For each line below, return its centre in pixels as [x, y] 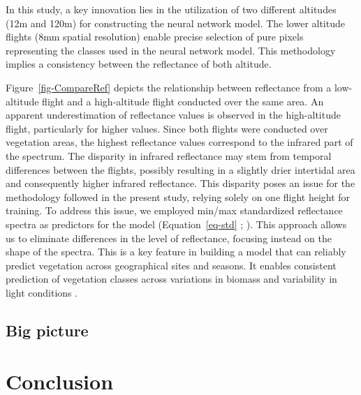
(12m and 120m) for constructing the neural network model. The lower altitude [175, 23]
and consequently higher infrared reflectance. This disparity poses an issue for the [180, 183]
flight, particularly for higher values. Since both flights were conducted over [167, 128]
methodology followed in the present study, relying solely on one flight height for [178, 196]
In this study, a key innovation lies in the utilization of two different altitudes [171, 9]
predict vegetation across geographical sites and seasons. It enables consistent [171, 265]
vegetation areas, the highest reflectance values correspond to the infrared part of [179, 142]
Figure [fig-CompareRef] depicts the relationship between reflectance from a [169, 87]
